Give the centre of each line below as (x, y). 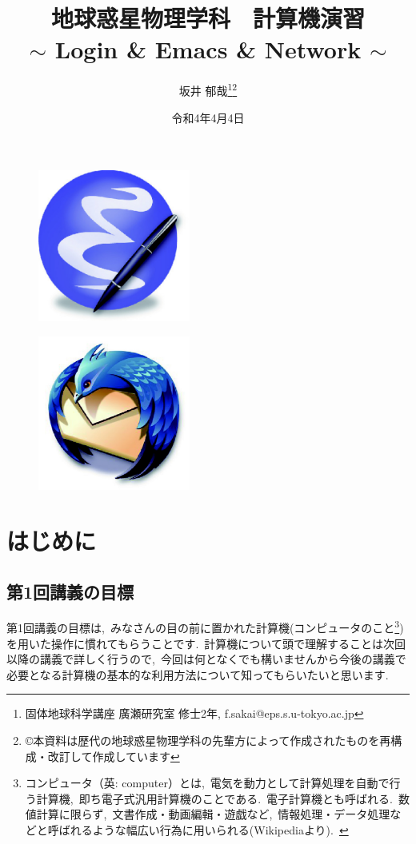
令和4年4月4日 (208, 117)
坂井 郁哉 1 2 (208, 89)
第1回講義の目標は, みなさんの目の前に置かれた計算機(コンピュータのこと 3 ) (205, 627)
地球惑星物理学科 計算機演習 (208, 18)
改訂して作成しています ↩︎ (114, 756)
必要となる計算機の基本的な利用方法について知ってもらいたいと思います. (198, 674)
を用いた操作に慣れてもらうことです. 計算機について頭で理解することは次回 (206, 643)
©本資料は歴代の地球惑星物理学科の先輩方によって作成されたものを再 (208, 740)
